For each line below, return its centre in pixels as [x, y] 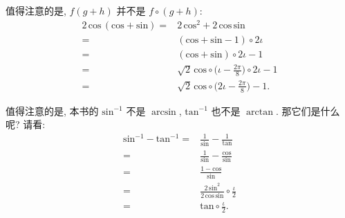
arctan [260, 112]
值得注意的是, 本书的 [52, 110]
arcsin [164, 112]
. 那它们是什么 [308, 110]
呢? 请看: [26, 124]
